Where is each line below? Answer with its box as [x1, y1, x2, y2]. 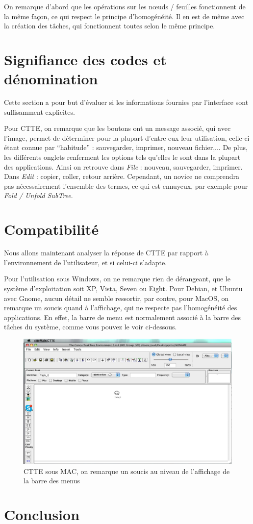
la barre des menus [24, 475, 80, 486]
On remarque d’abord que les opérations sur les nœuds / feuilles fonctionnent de [4, 1, 246, 11]
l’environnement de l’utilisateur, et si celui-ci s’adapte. [4, 257, 167, 267]
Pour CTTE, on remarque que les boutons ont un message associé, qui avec [4, 123, 231, 133]
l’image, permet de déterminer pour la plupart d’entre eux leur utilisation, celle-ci [4, 132, 250, 143]
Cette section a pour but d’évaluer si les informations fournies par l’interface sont [4, 97, 249, 107]
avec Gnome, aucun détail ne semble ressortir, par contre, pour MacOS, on [4, 293, 229, 303]
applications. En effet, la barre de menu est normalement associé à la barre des [4, 312, 241, 322]
